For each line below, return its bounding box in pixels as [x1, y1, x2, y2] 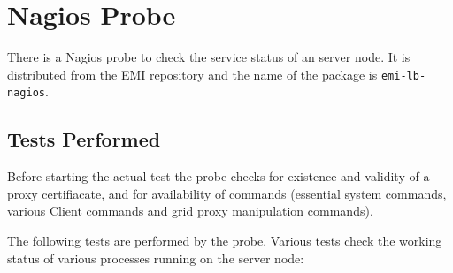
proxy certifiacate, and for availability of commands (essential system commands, [7, 184, 447, 202]
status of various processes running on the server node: [7, 248, 304, 267]
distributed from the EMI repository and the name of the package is [7, 64, 378, 83]
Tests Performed [7, 125, 161, 153]
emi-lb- [380, 69, 426, 82]
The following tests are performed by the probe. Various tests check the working [7, 231, 442, 250]
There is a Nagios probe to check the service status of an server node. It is [7, 48, 411, 66]
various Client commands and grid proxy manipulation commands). [7, 201, 373, 220]
